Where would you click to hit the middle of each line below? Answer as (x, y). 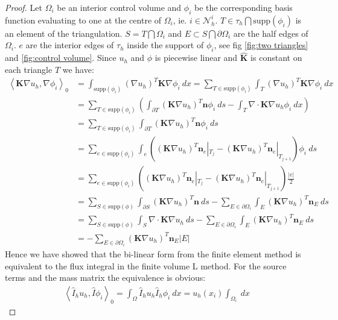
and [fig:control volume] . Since (61, 58)
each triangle (29, 69)
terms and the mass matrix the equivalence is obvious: (105, 278)
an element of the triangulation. (64, 33)
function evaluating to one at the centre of (83, 20)
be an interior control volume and (119, 7)
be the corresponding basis (244, 7)
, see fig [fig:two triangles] (261, 45)
